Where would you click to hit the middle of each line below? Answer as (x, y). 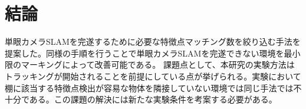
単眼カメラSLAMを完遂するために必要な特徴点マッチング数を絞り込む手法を (153, 42)
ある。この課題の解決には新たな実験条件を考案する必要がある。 (153, 99)
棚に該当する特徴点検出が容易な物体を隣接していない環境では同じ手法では (149, 87)
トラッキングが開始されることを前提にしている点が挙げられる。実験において (153, 76)
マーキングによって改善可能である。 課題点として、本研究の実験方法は (158, 65)
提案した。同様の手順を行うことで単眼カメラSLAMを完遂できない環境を (144, 53)
